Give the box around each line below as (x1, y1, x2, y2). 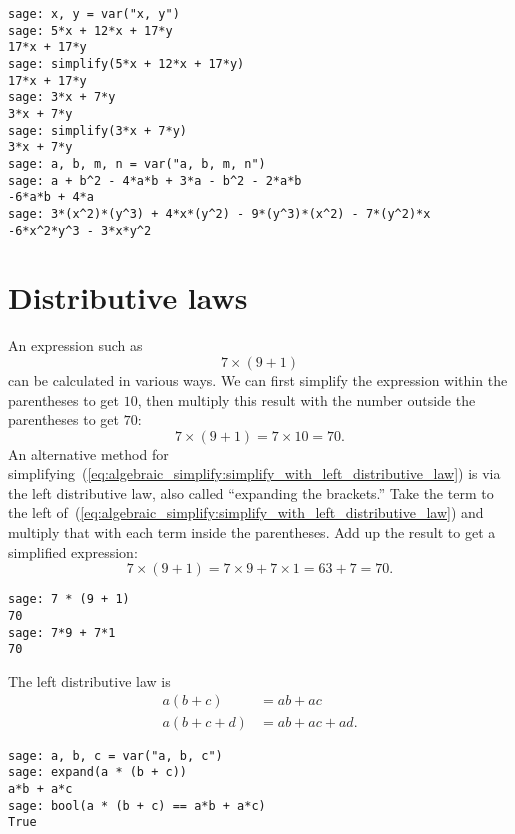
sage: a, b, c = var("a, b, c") (8, 748, 223, 763)
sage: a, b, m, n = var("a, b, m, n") (8, 156, 266, 171)
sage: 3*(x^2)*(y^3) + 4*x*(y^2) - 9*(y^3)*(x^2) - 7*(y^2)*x (8, 206, 431, 221)
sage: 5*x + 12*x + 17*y (8, 23, 173, 38)
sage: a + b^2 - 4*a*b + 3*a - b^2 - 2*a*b (8, 173, 302, 188)
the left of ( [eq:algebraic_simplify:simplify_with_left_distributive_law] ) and (8, 502, 484, 523)
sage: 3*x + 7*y (8, 90, 116, 105)
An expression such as (8, 335, 143, 356)
